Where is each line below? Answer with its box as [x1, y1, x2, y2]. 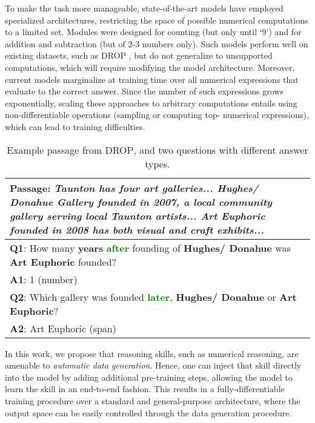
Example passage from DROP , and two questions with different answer [7, 142, 308, 157]
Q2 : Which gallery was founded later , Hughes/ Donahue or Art [10, 289, 297, 304]
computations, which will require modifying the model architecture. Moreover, [5, 61, 295, 73]
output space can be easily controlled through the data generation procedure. [5, 406, 292, 419]
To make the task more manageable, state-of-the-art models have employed [5, 2, 283, 14]
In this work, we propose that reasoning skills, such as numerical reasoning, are [5, 347, 299, 359]
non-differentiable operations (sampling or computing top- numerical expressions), [5, 108, 309, 121]
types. [145, 156, 170, 171]
